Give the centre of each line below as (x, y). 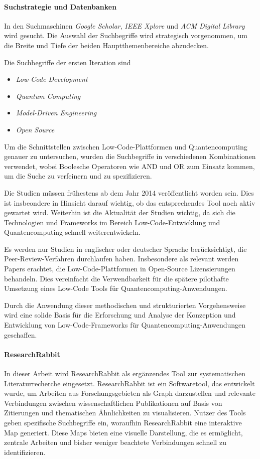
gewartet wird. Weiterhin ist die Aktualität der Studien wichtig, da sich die (120, 212)
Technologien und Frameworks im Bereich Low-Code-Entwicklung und (112, 222)
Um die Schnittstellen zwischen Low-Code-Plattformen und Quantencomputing (126, 146)
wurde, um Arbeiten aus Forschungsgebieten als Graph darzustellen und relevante (130, 393)
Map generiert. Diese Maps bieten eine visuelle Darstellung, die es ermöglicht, (123, 432)
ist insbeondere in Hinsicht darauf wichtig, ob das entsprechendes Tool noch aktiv (130, 202)
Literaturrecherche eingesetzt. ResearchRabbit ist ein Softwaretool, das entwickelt (129, 383)
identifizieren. (25, 452)
